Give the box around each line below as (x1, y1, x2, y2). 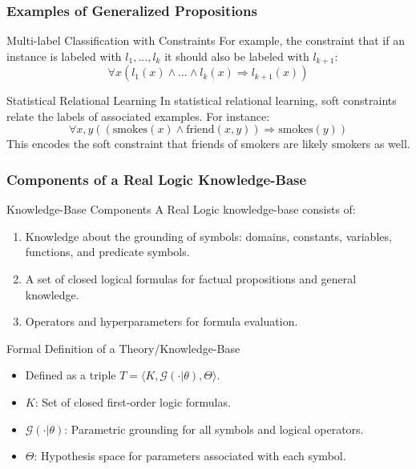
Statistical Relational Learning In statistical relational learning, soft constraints (6, 92, 397, 109)
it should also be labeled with (164, 47, 309, 64)
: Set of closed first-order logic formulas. (34, 394, 231, 411)
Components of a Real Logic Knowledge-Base (6, 169, 307, 189)
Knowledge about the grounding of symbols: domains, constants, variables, (25, 227, 392, 244)
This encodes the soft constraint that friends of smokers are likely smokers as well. (6, 135, 410, 152)
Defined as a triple (25, 367, 116, 383)
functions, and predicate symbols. (25, 243, 190, 260)
